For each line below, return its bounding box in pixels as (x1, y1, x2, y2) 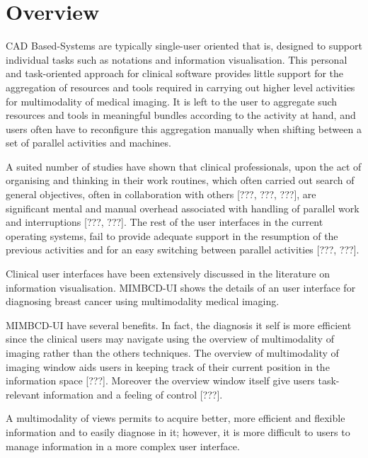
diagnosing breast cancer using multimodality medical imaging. (6, 294, 280, 309)
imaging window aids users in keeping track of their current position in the (6, 359, 330, 374)
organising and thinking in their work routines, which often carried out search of (6, 173, 355, 188)
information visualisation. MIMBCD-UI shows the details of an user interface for (6, 280, 356, 294)
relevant (6, 387, 40, 401)
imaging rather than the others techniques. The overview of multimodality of (6, 345, 339, 360)
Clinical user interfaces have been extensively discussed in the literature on (6, 266, 330, 281)
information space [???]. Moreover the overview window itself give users (6, 373, 315, 388)
